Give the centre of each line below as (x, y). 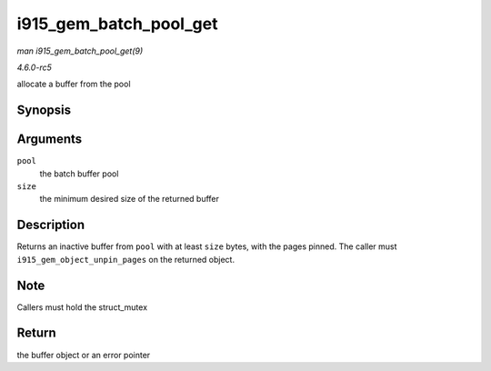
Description (51, 225)
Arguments (50, 140)
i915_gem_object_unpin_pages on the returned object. (126, 259)
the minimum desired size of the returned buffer (130, 199)
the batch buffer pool (79, 174)
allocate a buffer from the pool (74, 84)
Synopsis (44, 110)
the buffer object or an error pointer (84, 355)
